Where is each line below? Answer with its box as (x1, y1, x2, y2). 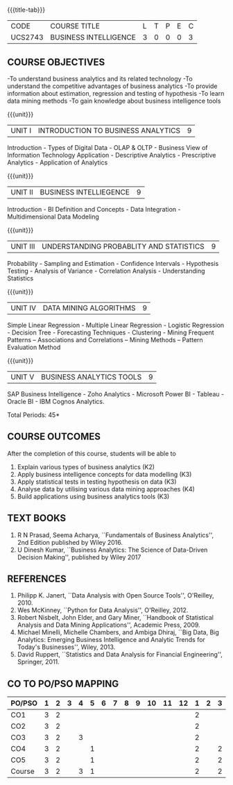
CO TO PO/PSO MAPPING (7, 677, 119, 689)
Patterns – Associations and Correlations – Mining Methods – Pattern (7, 336, 203, 344)
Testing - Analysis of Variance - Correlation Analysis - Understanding (7, 267, 206, 275)
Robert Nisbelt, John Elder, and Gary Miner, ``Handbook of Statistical (17, 614, 214, 622)
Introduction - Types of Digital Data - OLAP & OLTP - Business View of (7, 144, 208, 151)
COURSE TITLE (50, 22, 101, 31)
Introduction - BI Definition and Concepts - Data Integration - (7, 205, 181, 213)
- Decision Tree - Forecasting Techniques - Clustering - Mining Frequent (7, 328, 214, 337)
